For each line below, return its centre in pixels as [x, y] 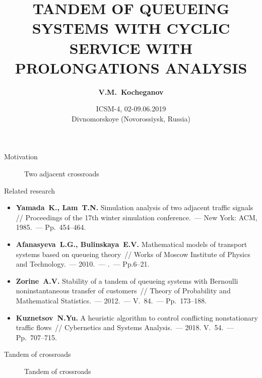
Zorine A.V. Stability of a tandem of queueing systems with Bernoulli [127, 280]
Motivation [21, 156]
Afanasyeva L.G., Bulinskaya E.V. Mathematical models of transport [132, 244]
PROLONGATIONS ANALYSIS [131, 67]
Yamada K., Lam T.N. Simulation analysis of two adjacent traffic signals [135, 207]
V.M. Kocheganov [131, 91]
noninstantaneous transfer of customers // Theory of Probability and [123, 291]
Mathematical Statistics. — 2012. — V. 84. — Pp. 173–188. [111, 300]
